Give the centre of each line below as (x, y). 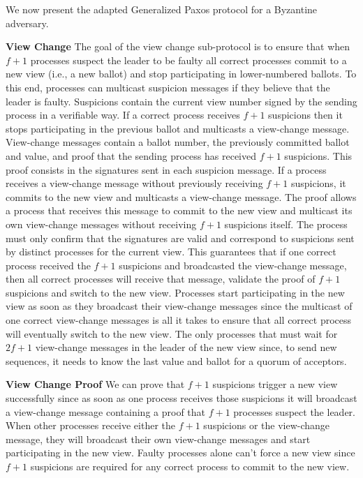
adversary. (27, 23)
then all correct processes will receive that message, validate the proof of (161, 279)
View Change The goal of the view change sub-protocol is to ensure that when (178, 46)
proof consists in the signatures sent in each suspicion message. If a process (166, 169)
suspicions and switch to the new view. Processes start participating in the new (175, 292)
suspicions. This (318, 155)
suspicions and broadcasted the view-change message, (233, 265)
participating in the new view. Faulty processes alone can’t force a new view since (180, 453)
